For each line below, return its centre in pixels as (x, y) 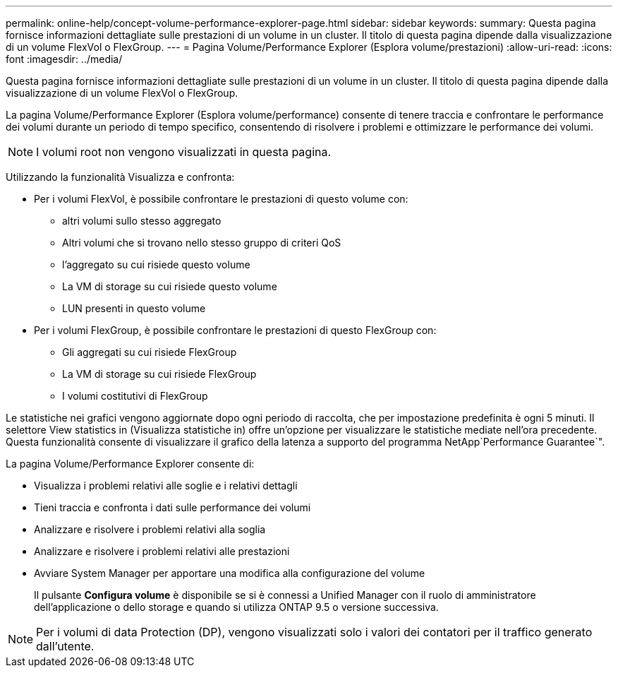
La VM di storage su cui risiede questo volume (170, 286)
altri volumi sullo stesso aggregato (142, 221)
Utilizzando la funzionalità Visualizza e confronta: (120, 177)
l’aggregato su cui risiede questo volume (156, 264)
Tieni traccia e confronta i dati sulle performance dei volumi (172, 507)
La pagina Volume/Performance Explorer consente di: (130, 464)
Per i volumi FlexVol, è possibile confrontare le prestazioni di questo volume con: (221, 199)
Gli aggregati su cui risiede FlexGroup (150, 352)
